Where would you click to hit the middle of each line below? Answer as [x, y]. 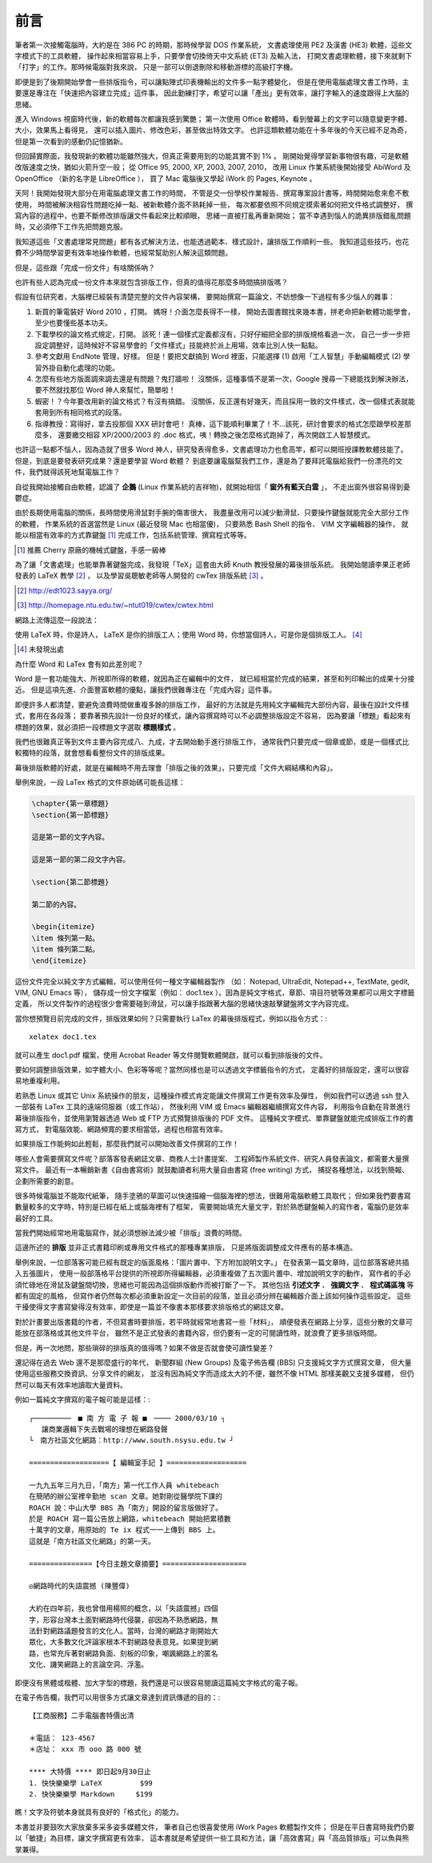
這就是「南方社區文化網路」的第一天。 [92, 1541]
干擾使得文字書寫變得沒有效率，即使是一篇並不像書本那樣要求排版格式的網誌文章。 [151, 1307]
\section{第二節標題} [70, 882]
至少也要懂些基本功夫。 [73, 323]
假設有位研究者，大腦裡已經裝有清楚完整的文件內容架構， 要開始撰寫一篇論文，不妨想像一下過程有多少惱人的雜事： [205, 297]
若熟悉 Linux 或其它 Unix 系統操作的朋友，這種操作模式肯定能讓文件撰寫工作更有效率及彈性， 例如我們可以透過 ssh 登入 [212, 1095]
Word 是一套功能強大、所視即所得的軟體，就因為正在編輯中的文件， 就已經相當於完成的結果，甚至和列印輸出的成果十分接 [215, 679]
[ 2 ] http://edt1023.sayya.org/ [64, 590]
